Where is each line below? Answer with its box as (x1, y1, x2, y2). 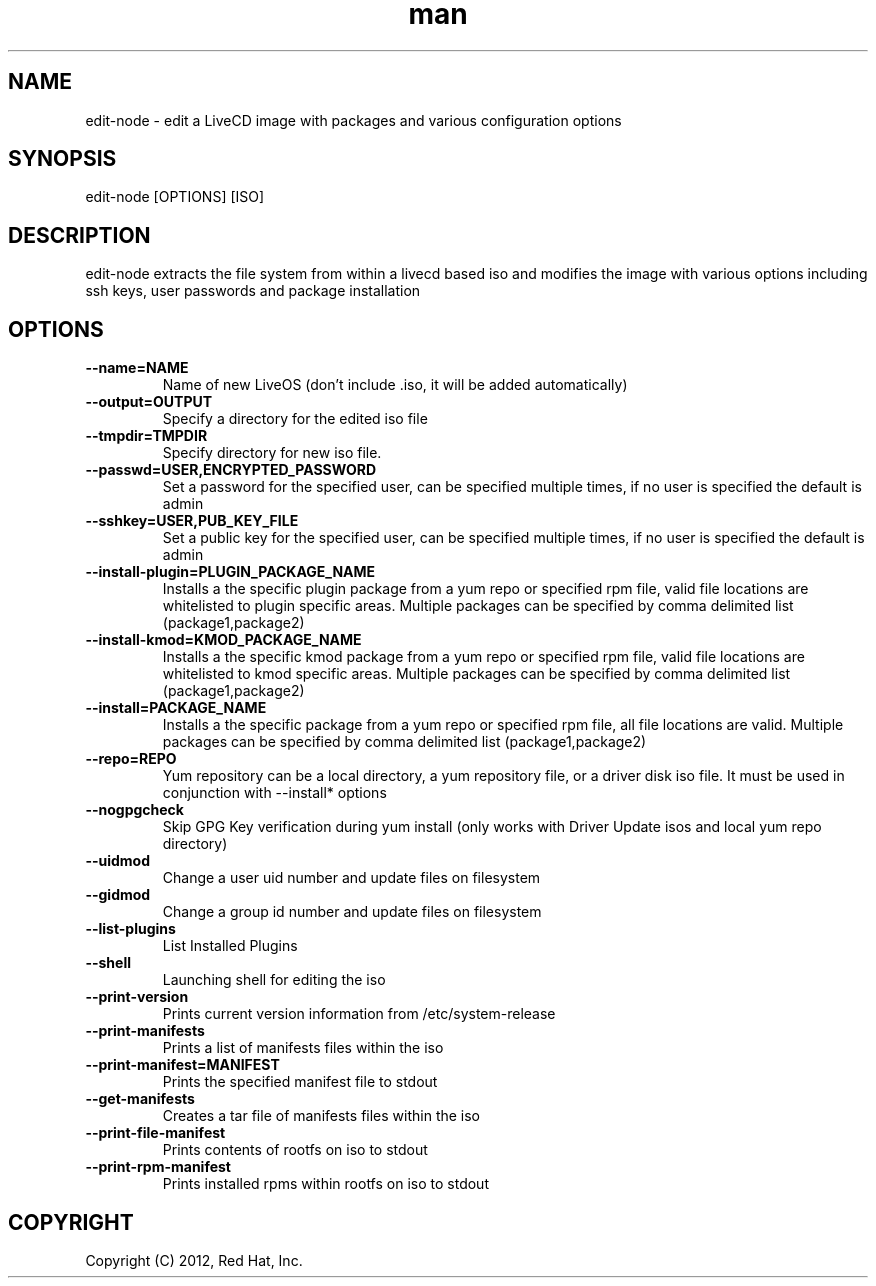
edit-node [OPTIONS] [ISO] (85, 188, 265, 206)
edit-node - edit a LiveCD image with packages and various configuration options (85, 111, 622, 129)
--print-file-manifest (85, 1124, 226, 1142)
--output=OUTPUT (85, 393, 213, 411)
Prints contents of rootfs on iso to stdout (162, 1141, 428, 1159)
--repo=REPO (85, 750, 177, 768)
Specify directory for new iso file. (162, 444, 382, 462)
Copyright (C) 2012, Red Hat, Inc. (85, 1251, 303, 1269)
